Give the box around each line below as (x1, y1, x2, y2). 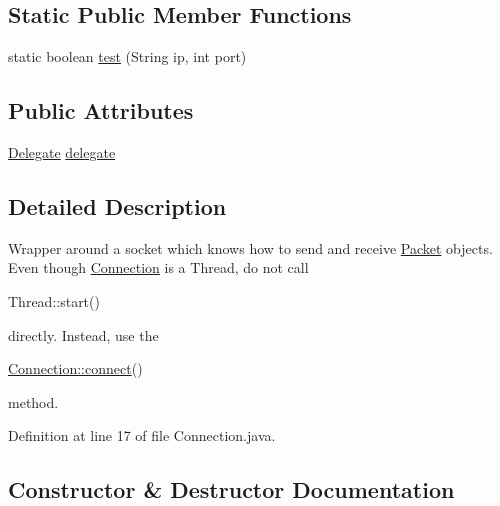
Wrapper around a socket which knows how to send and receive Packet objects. (8, 237, 493, 258)
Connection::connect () (8, 358, 143, 379)
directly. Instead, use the (8, 324, 159, 345)
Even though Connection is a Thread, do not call (8, 257, 309, 278)
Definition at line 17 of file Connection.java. (8, 425, 276, 446)
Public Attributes (8, 95, 194, 126)
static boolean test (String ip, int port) (8, 46, 247, 67)
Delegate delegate (8, 142, 116, 162)
